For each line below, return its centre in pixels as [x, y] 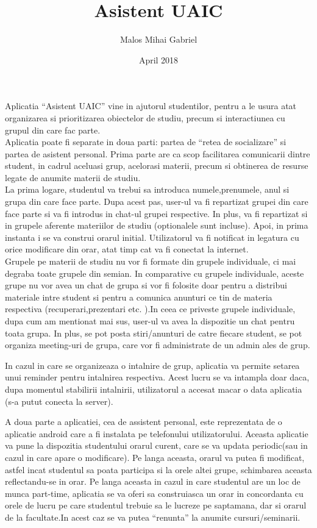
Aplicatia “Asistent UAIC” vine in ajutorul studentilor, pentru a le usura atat [151, 106]
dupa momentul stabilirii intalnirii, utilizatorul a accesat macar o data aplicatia [154, 389]
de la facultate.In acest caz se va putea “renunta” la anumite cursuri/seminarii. [153, 517]
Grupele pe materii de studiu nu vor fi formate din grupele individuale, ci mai [151, 261]
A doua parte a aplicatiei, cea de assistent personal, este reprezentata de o [144, 422]
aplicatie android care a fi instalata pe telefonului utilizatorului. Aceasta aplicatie [157, 433]
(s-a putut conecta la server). [59, 401]
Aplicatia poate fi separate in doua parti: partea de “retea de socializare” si [146, 142]
